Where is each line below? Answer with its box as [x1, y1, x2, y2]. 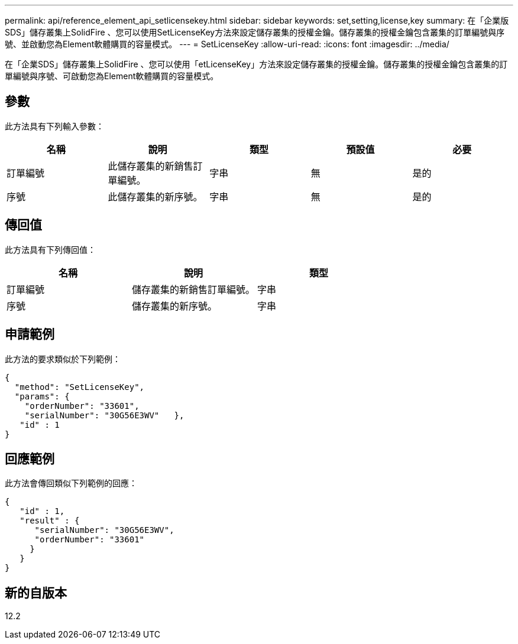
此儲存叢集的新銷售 [108, 160, 193, 172]
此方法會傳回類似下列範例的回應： [5, 478, 137, 489]
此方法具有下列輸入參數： [5, 121, 104, 131]
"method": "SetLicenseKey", [14, 382, 145, 392]
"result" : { [20, 516, 80, 526]
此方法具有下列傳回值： [5, 244, 96, 255]
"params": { [14, 391, 70, 401]
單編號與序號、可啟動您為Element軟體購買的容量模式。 [5, 71, 219, 81]
